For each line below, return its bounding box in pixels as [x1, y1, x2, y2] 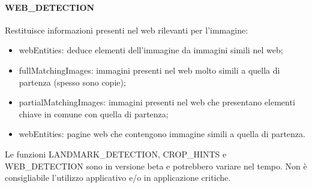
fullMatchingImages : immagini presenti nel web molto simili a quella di [19, 63, 280, 76]
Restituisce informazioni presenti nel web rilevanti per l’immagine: [5, 23, 248, 36]
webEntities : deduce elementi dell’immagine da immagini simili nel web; [19, 44, 283, 56]
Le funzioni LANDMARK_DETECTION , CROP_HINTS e [5, 147, 227, 160]
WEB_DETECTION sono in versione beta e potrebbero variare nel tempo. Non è [5, 159, 307, 172]
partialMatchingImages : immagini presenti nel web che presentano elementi [19, 96, 295, 108]
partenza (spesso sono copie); [19, 75, 126, 88]
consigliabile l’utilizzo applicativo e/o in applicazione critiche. [5, 171, 231, 184]
